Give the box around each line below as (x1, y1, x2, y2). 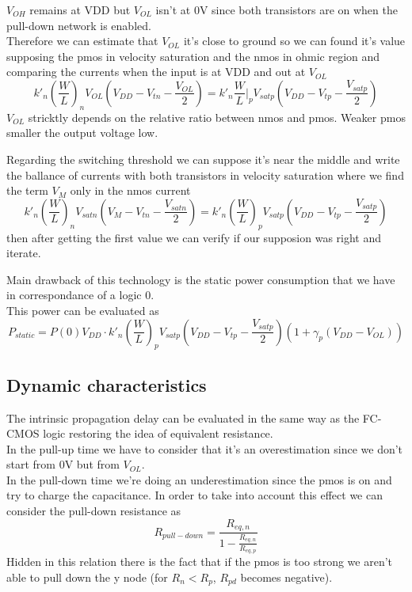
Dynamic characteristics (6, 372, 207, 397)
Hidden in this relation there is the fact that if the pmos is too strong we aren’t (6, 552, 393, 569)
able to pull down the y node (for (6, 568, 168, 585)
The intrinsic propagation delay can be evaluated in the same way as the (6, 409, 360, 426)
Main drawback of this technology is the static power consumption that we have (6, 271, 395, 287)
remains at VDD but (29, 2, 131, 17)
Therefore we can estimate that (6, 32, 158, 49)
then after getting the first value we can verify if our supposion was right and (6, 229, 382, 245)
